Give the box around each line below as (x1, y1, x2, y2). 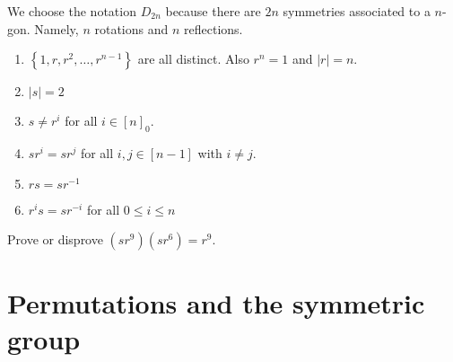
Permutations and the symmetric (7, 285, 425, 322)
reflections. (184, 19, 243, 38)
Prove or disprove (7, 230, 103, 249)
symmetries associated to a (283, 2, 431, 20)
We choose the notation (7, 2, 136, 20)
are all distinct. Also (137, 49, 249, 68)
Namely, (34, 19, 79, 38)
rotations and (94, 19, 169, 38)
